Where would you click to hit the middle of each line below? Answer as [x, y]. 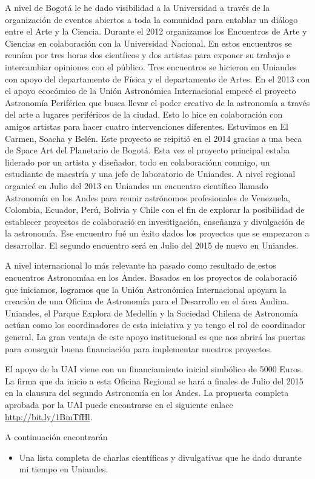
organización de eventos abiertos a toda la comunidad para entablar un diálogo [151, 19]
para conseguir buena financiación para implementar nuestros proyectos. [139, 348]
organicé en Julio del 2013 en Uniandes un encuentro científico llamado [137, 185]
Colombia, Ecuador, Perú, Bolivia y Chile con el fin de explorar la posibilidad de [155, 209]
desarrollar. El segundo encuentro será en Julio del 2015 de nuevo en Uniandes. [152, 245]
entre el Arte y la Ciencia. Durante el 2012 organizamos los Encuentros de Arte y [156, 31]
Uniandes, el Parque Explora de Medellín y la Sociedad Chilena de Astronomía [151, 313]
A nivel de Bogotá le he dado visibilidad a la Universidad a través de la [138, 7]
